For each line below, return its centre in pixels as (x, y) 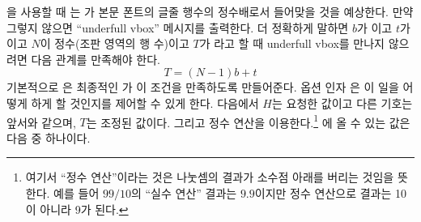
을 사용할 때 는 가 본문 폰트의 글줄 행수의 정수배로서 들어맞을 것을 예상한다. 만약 (210, 11)
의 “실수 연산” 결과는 (184, 193)
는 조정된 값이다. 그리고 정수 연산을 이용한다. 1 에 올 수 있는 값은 (248, 121)
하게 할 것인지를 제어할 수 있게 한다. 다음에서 (145, 102)
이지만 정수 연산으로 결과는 (323, 193)
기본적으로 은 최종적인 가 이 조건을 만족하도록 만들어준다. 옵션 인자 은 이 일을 (203, 87)
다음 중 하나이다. (49, 137)
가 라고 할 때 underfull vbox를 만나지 (292, 43)
